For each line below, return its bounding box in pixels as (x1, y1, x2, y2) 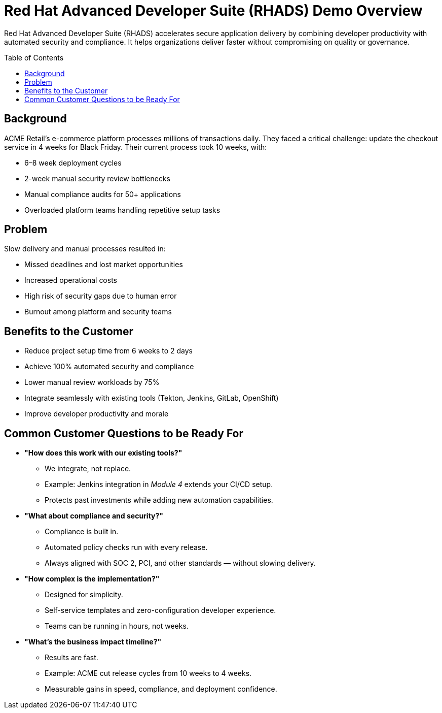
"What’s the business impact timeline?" (24, 637, 162, 646)
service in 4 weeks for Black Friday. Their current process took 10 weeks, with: (4, 142, 267, 151)
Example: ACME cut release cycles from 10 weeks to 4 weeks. (45, 669, 252, 678)
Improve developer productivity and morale (24, 409, 169, 418)
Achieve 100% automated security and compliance (24, 362, 194, 371)
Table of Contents (4, 53, 64, 62)
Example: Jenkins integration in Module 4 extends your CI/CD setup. (45, 480, 273, 489)
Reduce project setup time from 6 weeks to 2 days (24, 346, 193, 355)
